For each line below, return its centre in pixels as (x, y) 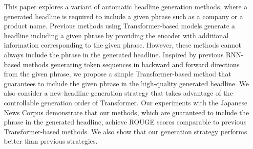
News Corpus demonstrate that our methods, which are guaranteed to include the (126, 112)
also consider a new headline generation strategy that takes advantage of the (118, 93)
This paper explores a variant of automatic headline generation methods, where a (126, 6)
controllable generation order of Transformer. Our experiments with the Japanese (126, 102)
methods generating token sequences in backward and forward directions (131, 64)
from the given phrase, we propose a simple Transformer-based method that (117, 74)
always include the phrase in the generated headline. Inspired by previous (114, 54)
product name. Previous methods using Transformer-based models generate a (120, 26)
